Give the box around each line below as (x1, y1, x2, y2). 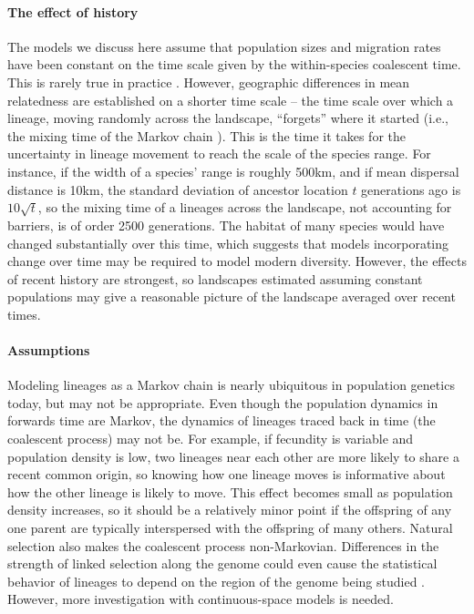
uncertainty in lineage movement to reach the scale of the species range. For (7, 144, 431, 163)
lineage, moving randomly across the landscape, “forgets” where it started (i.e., (7, 108, 448, 128)
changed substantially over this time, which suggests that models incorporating (7, 233, 449, 252)
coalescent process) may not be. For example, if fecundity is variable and (7, 429, 414, 448)
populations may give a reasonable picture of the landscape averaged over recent (7, 287, 456, 306)
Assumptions (7, 341, 90, 360)
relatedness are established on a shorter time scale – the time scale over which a (7, 90, 454, 109)
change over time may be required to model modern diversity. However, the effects (7, 251, 467, 271)
